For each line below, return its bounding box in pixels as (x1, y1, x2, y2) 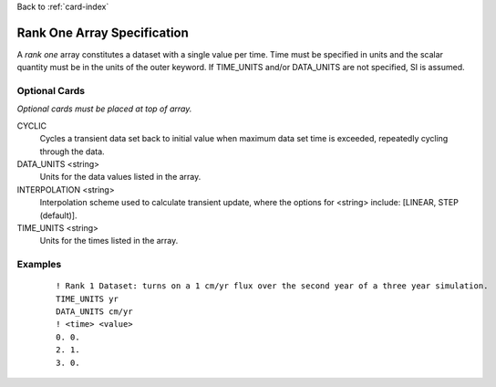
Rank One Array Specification (16, 25, 189, 40)
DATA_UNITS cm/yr (56, 307, 133, 317)
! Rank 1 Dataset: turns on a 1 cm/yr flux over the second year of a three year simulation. (56, 281, 489, 291)
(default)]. (39, 210, 77, 221)
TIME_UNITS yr (56, 293, 119, 304)
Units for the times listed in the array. (39, 235, 179, 246)
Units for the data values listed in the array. (39, 172, 201, 183)
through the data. (39, 146, 105, 157)
